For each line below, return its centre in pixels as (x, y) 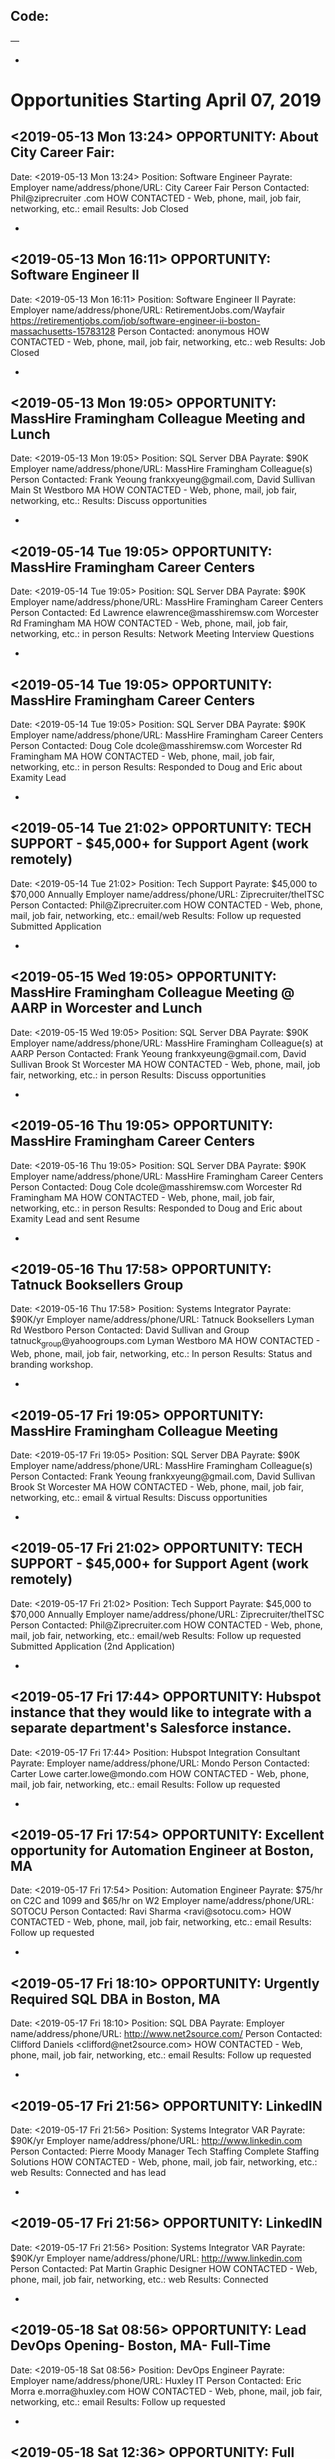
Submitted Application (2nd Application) (93, 1646)
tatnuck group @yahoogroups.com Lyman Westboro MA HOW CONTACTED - (165, 1342)
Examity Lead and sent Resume (75, 1218)
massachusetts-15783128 (63, 331)
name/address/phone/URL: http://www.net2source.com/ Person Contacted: (166, 2034)
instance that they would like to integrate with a (161, 1712)
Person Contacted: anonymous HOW (193, 331)
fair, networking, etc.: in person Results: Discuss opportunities (138, 1075)
